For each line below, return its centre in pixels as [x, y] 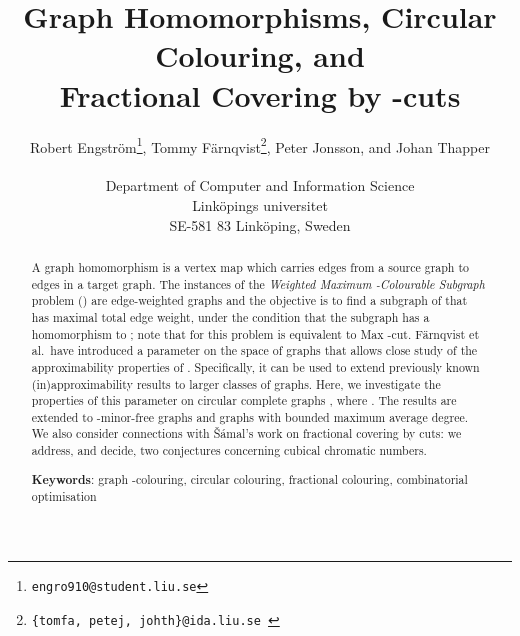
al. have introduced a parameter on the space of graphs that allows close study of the [254, 350]
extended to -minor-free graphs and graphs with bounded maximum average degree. [250, 416]
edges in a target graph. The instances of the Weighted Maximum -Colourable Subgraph [258, 283]
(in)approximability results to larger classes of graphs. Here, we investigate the [236, 383]
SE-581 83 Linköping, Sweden [260, 224]
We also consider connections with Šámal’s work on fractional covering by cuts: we [246, 433]
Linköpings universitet [260, 204]
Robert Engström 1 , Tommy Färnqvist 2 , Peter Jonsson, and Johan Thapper [260, 145]
